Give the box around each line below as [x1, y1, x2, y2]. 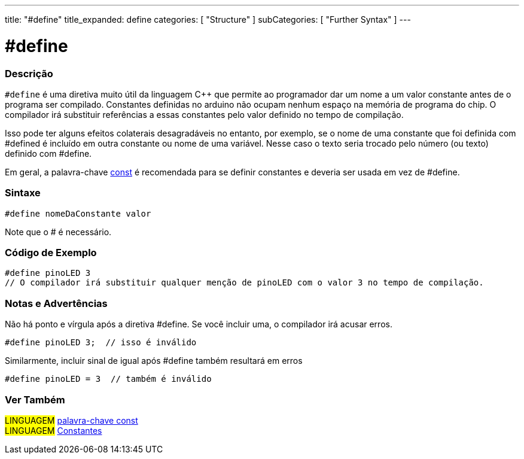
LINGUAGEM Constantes [5, 425, 102, 436]
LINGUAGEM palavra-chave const [5, 415, 138, 425]
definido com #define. [5, 148, 92, 159]
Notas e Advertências [5, 297, 108, 309]
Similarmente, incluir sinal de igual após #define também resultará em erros [5, 355, 303, 366]
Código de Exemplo [5, 247, 97, 259]
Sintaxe [5, 187, 41, 199]
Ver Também [5, 393, 65, 406]
